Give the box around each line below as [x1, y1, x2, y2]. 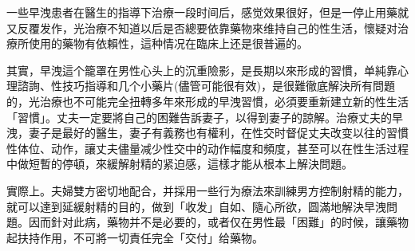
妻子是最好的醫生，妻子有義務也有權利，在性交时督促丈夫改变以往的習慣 [28, 124, 409, 141]
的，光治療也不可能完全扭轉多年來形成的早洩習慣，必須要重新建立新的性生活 [6, 92, 409, 109]
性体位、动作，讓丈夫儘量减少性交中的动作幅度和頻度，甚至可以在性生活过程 [6, 139, 409, 156]
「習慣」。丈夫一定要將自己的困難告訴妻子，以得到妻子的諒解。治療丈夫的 [6, 108, 392, 125]
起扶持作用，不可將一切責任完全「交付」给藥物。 [6, 229, 263, 245]
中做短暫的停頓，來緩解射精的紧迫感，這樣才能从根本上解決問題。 [6, 155, 353, 172]
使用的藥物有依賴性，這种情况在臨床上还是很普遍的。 [28, 35, 308, 52]
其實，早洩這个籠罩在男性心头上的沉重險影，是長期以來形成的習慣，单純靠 [6, 61, 397, 78]
